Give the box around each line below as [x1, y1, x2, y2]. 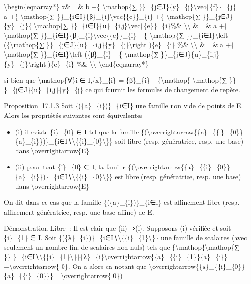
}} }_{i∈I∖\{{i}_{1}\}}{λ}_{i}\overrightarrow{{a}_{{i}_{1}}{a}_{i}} [4, 251, 228, 262]
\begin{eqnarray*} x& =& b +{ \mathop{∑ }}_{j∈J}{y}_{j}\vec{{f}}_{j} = [4, 1, 244, 11]
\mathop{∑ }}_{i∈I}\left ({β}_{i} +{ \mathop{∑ [4, 49, 159, 59]
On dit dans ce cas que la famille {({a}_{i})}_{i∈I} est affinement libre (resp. [4, 197, 240, 207]
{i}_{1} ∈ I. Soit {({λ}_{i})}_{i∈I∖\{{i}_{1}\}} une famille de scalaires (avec [4, 232, 247, 242]
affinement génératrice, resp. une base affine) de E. [4, 206, 154, 217]
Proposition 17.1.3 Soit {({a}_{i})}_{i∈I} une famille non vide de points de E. [4, 100, 243, 111]
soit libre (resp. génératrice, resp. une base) [115, 136, 244, 146]
